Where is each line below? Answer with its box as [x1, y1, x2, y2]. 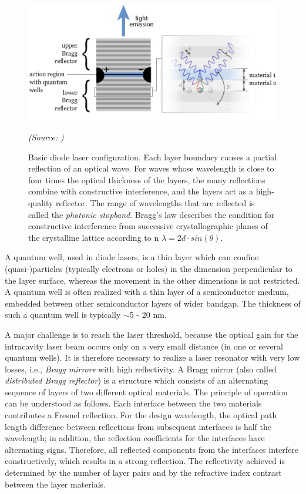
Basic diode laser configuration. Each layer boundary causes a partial [28, 150, 277, 163]
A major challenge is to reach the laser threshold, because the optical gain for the [5, 328, 298, 340]
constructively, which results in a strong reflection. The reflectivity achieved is [5, 455, 285, 467]
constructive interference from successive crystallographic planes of [28, 220, 268, 232]
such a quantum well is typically [5, 308, 121, 321]
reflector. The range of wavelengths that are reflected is [56, 196, 255, 209]
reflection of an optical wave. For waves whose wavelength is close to [28, 162, 274, 174]
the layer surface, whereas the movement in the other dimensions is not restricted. [5, 274, 300, 286]
